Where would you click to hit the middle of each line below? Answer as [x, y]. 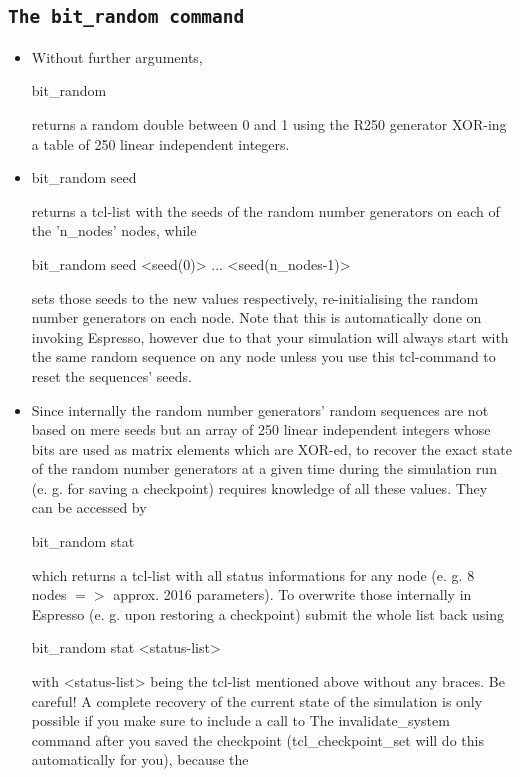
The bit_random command [126, 17]
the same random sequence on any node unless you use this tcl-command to [263, 356]
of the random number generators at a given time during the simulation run [264, 468]
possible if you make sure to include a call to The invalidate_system [240, 720]
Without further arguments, [117, 56]
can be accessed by [89, 507]
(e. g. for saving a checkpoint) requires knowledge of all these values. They [259, 487]
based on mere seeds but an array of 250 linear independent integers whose [261, 429]
